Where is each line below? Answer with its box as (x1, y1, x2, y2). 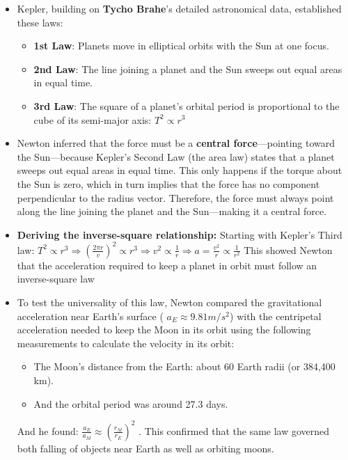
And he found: (17, 423, 79, 438)
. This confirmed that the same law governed (139, 423, 330, 438)
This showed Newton (244, 242, 333, 257)
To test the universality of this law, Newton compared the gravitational (17, 295, 322, 309)
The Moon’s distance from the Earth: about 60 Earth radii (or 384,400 (33, 359, 335, 374)
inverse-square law (17, 271, 95, 286)
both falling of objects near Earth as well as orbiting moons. (17, 441, 274, 455)
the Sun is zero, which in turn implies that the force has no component (17, 176, 320, 191)
